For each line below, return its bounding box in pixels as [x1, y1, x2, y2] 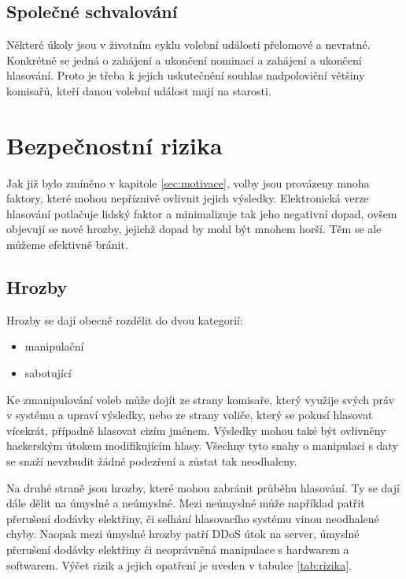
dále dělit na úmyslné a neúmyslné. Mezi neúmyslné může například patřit [6, 495, 365, 511]
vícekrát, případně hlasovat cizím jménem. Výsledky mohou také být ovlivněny [6, 421, 386, 438]
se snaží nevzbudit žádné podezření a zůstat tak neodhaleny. [6, 453, 297, 470]
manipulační [24, 338, 84, 354]
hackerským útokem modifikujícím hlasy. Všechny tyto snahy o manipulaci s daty [6, 437, 398, 454]
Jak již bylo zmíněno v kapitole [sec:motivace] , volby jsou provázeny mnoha [6, 174, 370, 191]
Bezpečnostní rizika [6, 128, 223, 161]
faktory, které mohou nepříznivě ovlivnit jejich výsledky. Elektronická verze [6, 190, 369, 206]
